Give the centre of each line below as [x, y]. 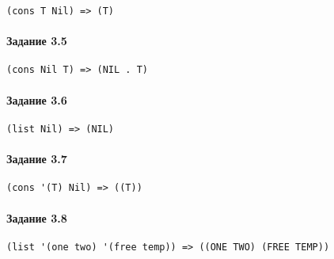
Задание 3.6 [37, 99]
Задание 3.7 [37, 159]
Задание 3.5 [37, 41]
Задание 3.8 [37, 217]
